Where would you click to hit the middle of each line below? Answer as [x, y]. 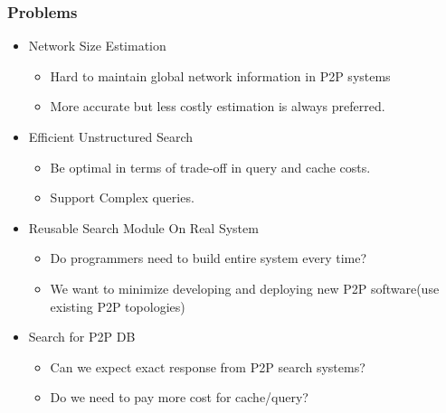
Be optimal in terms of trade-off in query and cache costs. [210, 167]
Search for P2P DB [82, 337]
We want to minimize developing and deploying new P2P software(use [245, 288]
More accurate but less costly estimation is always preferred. [218, 106]
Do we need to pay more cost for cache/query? [179, 397]
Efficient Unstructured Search [111, 136]
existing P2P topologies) [118, 306]
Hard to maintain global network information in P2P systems [220, 75]
